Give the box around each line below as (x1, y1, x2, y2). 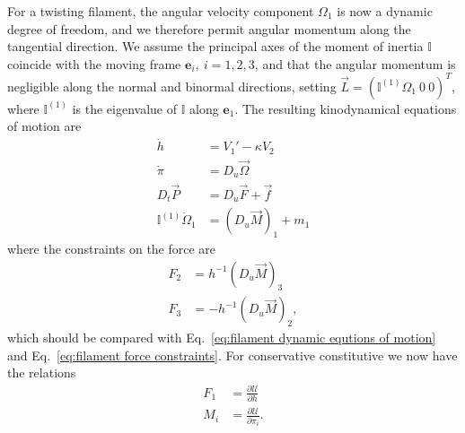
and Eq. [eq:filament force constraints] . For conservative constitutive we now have (7, 345, 458, 364)
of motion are (7, 117, 82, 135)
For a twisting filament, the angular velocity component (7, 2, 314, 20)
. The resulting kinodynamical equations (234, 99, 457, 117)
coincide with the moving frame (7, 54, 181, 73)
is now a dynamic (337, 2, 433, 20)
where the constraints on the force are (7, 239, 216, 257)
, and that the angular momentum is (254, 54, 456, 73)
